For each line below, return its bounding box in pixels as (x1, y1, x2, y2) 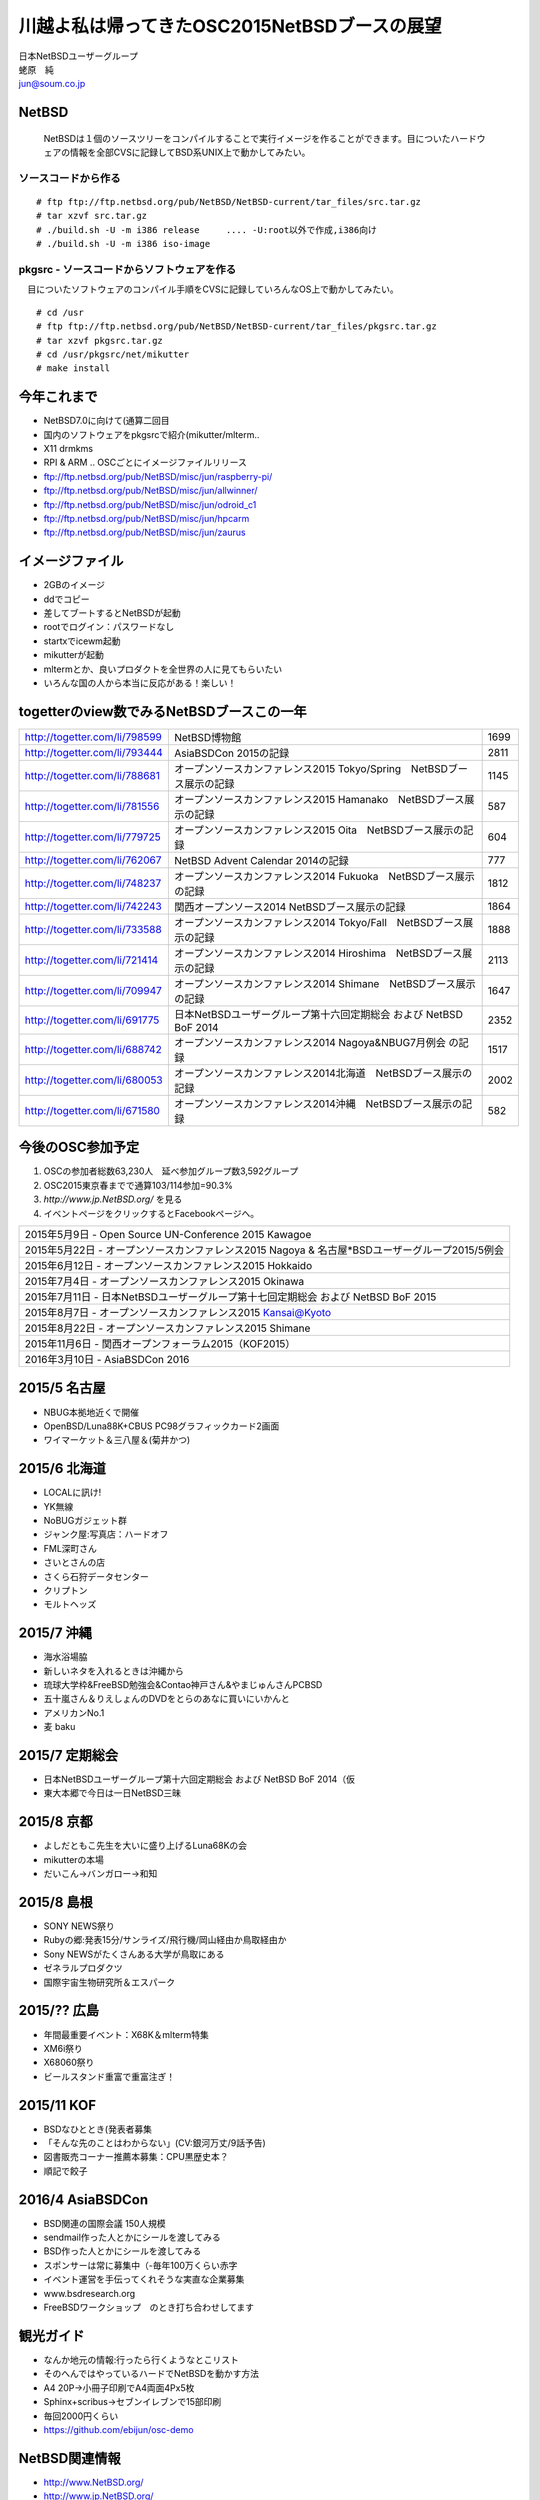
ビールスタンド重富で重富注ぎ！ (43, 2070, 175, 2082)
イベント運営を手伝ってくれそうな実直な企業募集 (43, 2273, 245, 2285)
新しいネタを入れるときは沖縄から (43, 1665, 184, 1677)
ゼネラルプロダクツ (43, 1962, 123, 1974)
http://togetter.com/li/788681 (24, 768, 160, 782)
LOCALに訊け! (43, 1486, 102, 1499)
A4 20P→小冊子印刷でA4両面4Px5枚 (43, 2381, 195, 2394)
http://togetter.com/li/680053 (24, 1073, 164, 1087)
